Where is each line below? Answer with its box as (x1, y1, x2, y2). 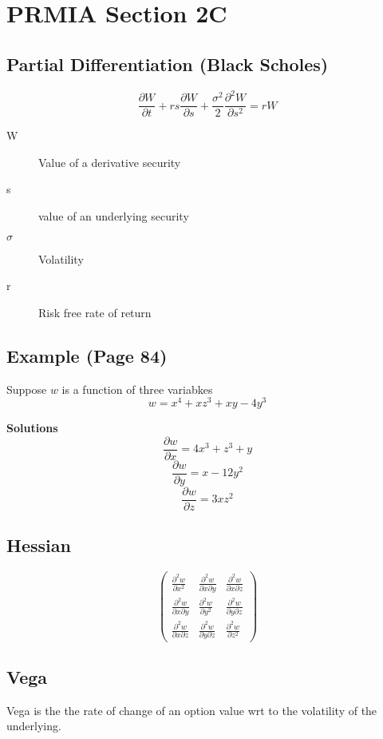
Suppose (6, 380, 47, 397)
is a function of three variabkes (61, 380, 213, 397)
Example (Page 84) (6, 343, 168, 368)
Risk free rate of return (38, 304, 152, 320)
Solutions (6, 419, 58, 436)
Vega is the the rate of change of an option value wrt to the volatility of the (6, 701, 377, 718)
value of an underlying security (38, 207, 189, 224)
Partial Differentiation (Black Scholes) (6, 51, 329, 76)
